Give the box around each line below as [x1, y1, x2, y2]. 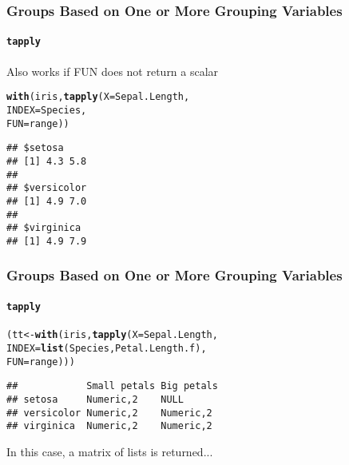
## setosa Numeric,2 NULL [6, 393, 184, 405]
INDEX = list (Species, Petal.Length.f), [6, 342, 207, 354]
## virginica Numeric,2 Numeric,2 [6, 420, 212, 432]
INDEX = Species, [6, 104, 87, 116]
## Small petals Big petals [6, 380, 218, 392]
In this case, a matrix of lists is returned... [6, 443, 213, 459]
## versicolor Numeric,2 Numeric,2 [6, 407, 212, 419]
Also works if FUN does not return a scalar [6, 62, 219, 79]
